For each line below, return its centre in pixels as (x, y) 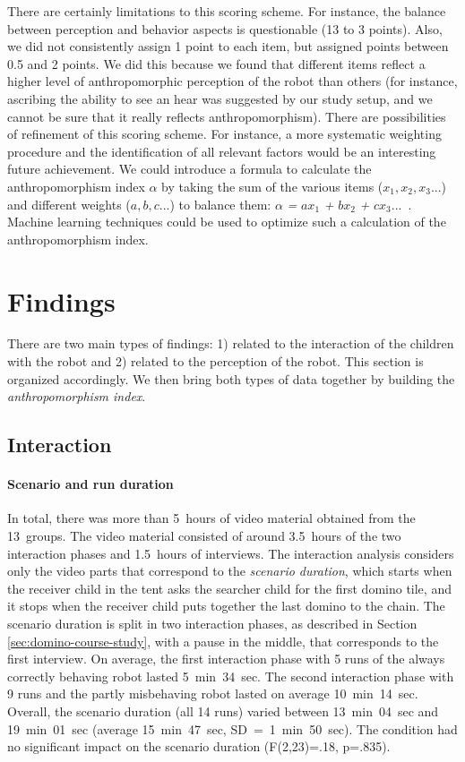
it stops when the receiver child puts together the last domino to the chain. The (226, 606)
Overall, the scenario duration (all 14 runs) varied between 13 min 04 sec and (223, 711)
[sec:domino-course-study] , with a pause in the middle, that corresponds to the (223, 641)
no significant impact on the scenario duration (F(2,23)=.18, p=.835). (199, 746)
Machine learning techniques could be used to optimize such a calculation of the (227, 222)
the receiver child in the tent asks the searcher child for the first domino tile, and (229, 588)
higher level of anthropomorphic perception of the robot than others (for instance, (232, 81)
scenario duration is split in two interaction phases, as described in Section (212, 623)
